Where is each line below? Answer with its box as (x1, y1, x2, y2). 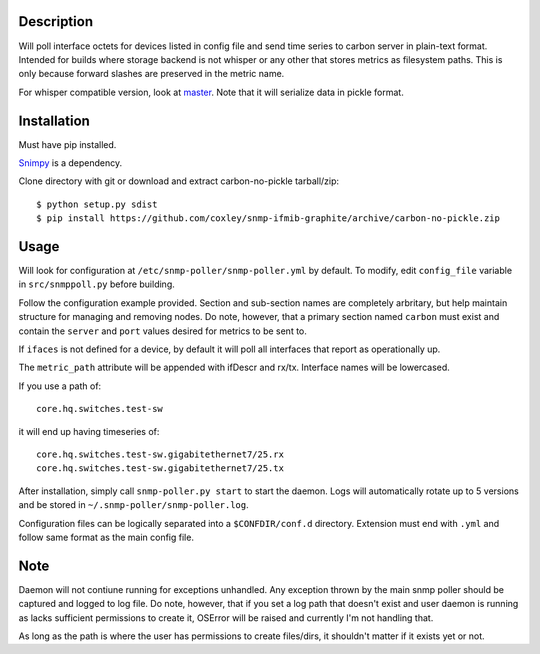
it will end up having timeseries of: (18, 425, 160, 437)
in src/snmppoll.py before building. (18, 278, 175, 290)
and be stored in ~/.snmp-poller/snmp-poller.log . (18, 499, 249, 511)
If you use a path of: (18, 380, 102, 392)
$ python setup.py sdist (36, 198, 158, 210)
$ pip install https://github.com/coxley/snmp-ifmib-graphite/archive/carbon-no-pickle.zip (36, 213, 500, 224)
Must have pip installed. (18, 138, 117, 150)
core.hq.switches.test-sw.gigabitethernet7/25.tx (36, 463, 285, 474)
